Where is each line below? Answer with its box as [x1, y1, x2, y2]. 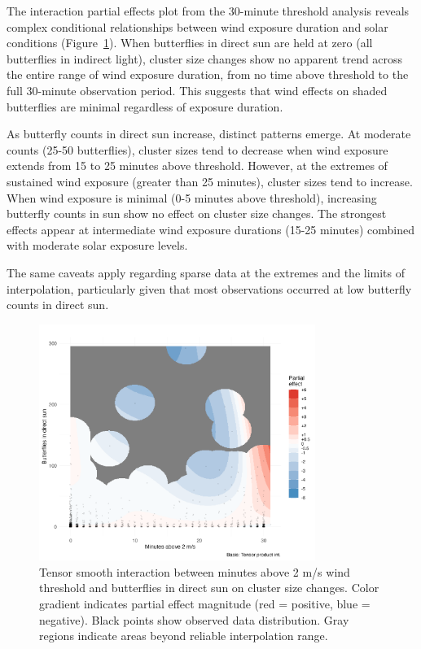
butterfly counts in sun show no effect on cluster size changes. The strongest [7, 205, 387, 222]
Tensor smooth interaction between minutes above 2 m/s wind [39, 563, 350, 580]
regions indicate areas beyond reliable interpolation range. [39, 627, 328, 644]
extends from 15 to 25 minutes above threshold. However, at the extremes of [7, 157, 388, 174]
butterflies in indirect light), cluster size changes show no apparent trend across [7, 50, 403, 67]
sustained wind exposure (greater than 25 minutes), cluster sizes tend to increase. [7, 172, 413, 189]
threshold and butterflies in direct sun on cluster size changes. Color [39, 579, 379, 596]
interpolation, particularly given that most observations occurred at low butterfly [7, 280, 412, 297]
